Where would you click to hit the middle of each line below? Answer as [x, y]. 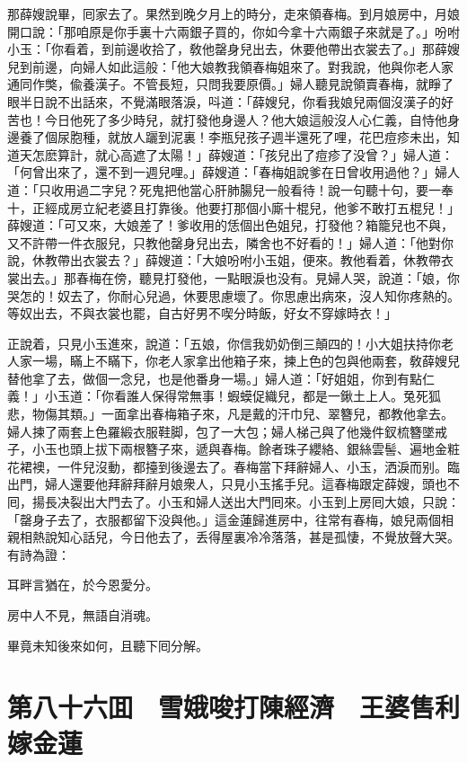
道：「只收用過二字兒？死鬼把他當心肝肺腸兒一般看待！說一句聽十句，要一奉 [230, 189]
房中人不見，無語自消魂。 [83, 615]
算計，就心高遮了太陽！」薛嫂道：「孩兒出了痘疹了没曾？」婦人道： [255, 154]
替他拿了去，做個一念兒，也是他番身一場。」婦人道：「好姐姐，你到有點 [215, 378]
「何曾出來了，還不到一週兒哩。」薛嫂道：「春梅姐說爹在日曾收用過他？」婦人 [233, 172]
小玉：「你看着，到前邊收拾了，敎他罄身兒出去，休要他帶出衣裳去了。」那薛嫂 [233, 49]
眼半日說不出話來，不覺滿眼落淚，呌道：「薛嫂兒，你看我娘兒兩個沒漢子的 [224, 101]
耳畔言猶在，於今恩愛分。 [83, 585]
